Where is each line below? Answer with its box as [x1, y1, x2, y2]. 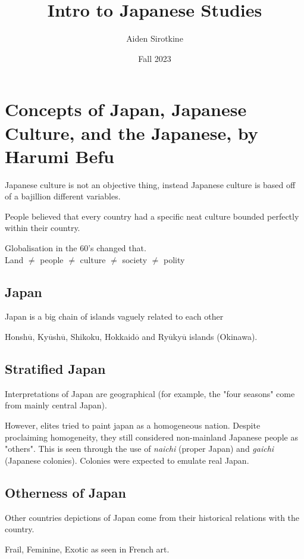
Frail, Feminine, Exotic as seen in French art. [5, 542, 170, 555]
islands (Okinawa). [189, 330, 258, 342]
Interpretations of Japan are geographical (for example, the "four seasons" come [5, 387, 295, 399]
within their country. [5, 221, 80, 234]
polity [164, 253, 185, 266]
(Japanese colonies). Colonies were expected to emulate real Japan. [5, 454, 249, 466]
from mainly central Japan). [5, 399, 107, 411]
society [122, 253, 148, 266]
